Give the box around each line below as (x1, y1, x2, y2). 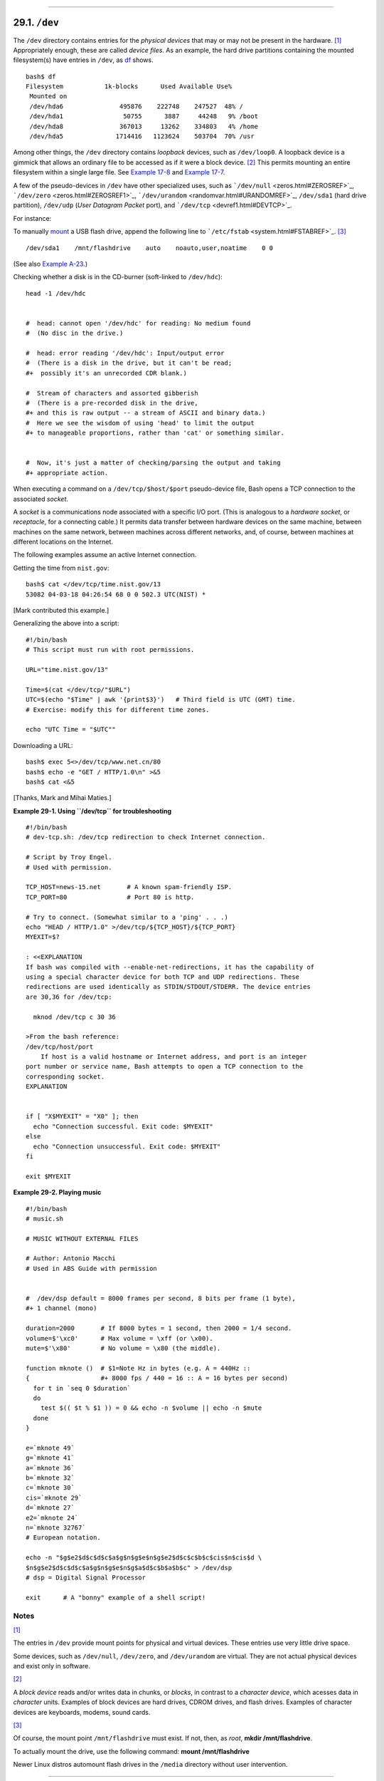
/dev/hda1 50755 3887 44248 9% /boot (29, 113, 259, 120)
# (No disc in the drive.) (26, 329, 124, 338)
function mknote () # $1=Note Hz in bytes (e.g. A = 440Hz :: (26, 1364, 251, 1372)
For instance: (13, 214, 52, 222)
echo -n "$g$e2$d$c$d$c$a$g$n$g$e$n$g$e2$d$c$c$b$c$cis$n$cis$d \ (26, 1554, 262, 1562)
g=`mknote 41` (26, 1454, 75, 1462)
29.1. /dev (13, 16, 60, 28)
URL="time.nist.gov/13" (26, 666, 109, 673)
